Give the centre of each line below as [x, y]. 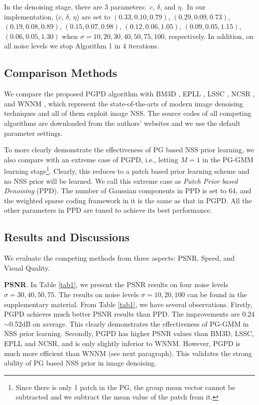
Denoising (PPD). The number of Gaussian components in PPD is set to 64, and [128, 191]
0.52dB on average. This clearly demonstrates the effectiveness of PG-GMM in [129, 323]
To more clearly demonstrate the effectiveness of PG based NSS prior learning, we [129, 150]
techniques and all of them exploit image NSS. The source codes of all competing [128, 113]
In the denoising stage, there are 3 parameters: [75, 6]
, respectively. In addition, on [209, 36]
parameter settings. [33, 133]
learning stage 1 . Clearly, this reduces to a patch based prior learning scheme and [127, 170]
